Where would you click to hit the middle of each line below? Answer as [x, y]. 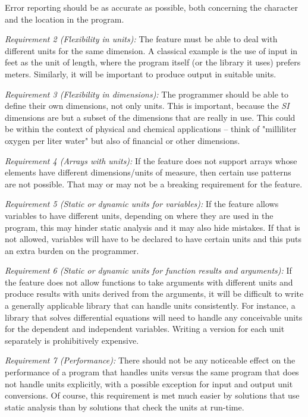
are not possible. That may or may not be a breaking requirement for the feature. [154, 184]
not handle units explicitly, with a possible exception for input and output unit [149, 383]
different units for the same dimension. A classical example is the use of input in [151, 50]
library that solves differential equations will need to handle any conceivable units [154, 317]
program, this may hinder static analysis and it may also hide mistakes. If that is [153, 227]
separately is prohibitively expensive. [72, 340]
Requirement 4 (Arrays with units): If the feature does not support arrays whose [151, 160]
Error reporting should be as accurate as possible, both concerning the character [151, 7]
